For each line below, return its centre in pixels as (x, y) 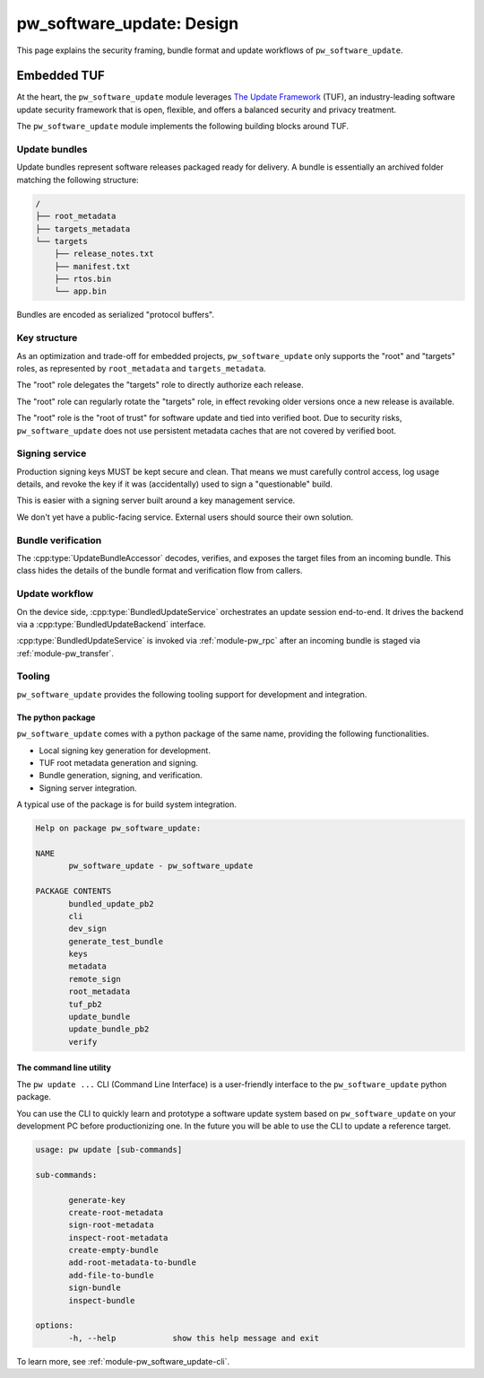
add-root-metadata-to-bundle (133, 1263)
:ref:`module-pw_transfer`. (65, 653)
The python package (56, 717)
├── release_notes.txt (104, 254)
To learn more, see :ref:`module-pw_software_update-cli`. (123, 1361)
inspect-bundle (102, 1300)
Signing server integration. (88, 788)
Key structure (47, 338)
